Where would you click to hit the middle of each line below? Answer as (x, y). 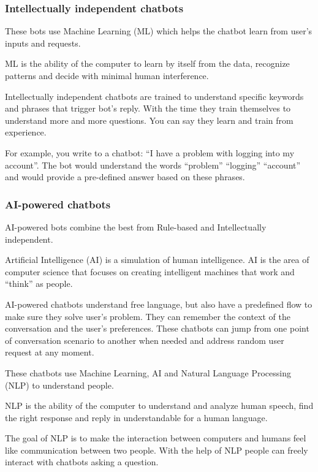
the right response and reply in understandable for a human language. (136, 417)
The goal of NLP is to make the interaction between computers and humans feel (156, 438)
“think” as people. (39, 284)
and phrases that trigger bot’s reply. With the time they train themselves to (148, 108)
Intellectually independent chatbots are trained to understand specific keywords (154, 96)
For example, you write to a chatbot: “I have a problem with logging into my (150, 152)
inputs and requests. (43, 43)
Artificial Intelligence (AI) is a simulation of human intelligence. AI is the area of (157, 260)
